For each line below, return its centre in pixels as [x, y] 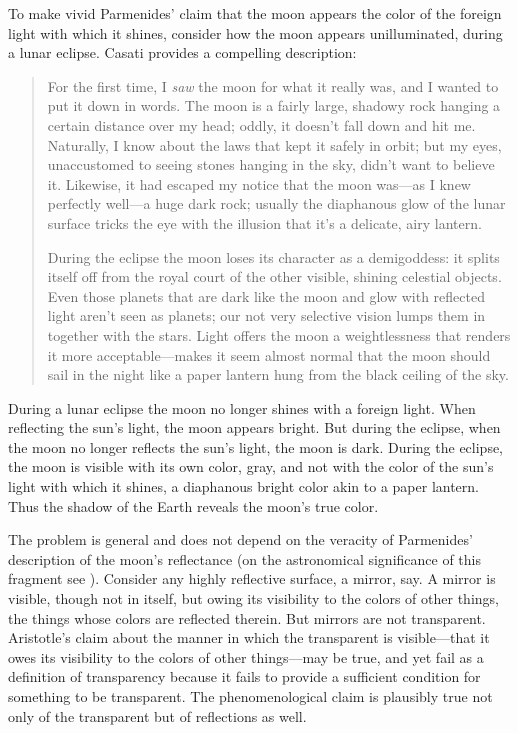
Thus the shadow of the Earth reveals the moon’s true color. [193, 505]
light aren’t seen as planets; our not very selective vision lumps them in [266, 315]
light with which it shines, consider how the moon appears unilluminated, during [255, 32]
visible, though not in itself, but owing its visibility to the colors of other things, [253, 598]
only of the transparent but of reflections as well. [157, 715]
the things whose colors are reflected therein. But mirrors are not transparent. [247, 617]
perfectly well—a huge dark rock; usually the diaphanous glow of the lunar [276, 203]
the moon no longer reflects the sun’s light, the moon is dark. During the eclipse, [256, 446]
